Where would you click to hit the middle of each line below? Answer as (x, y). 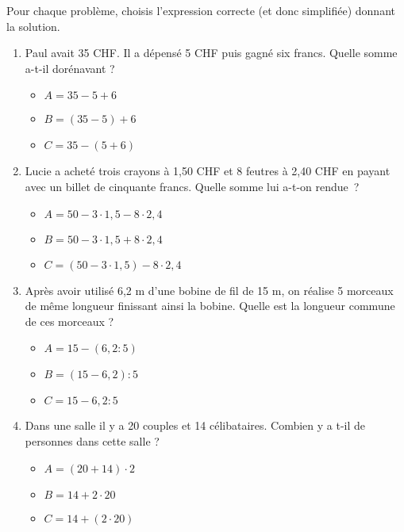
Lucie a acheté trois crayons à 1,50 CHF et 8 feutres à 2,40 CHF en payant (208, 171)
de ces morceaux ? (69, 321)
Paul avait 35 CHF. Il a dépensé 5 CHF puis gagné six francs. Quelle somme (211, 53)
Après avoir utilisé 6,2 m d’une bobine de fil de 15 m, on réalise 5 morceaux (209, 290)
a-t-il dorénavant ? (70, 68)
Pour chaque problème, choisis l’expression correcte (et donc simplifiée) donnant (201, 10)
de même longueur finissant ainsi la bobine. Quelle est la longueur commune (210, 306)
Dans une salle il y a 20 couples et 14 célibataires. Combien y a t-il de (195, 425)
